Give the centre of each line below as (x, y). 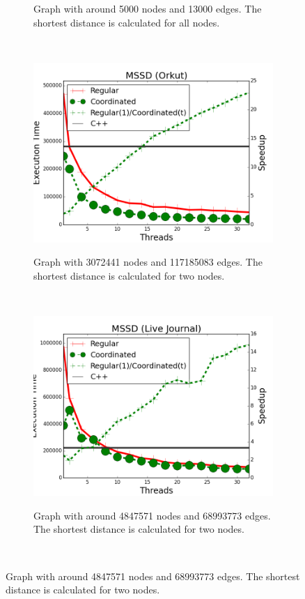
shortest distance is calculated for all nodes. (127, 22)
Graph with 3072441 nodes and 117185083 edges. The (148, 262)
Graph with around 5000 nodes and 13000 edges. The (148, 8)
